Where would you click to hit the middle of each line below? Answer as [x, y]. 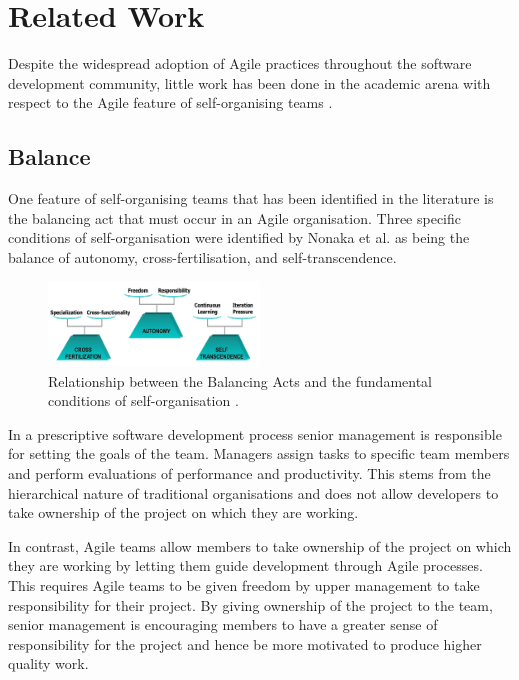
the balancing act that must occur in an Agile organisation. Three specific [235, 217]
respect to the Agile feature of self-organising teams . [170, 102]
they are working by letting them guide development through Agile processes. [245, 565]
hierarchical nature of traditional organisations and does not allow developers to [253, 492]
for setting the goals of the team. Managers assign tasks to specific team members [259, 453]
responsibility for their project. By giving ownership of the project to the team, [250, 604]
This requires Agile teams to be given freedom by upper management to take [244, 584]
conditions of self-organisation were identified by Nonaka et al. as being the [239, 237]
